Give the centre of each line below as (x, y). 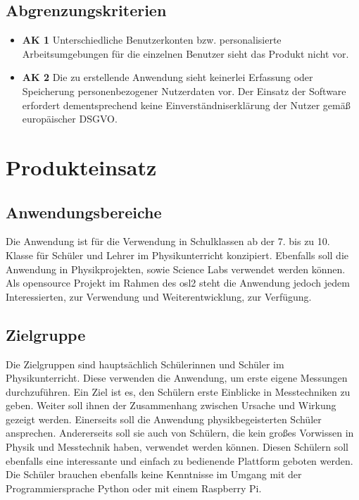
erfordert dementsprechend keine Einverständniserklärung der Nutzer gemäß (186, 105)
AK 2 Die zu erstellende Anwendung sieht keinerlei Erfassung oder (168, 77)
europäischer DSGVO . (70, 119)
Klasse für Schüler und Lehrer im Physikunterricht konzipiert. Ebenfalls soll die (177, 255)
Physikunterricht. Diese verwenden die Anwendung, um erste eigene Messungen (177, 378)
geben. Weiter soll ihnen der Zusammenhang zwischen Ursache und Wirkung (171, 405)
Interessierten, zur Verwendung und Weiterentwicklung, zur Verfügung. (159, 296)
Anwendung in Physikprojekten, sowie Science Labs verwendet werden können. (176, 269)
